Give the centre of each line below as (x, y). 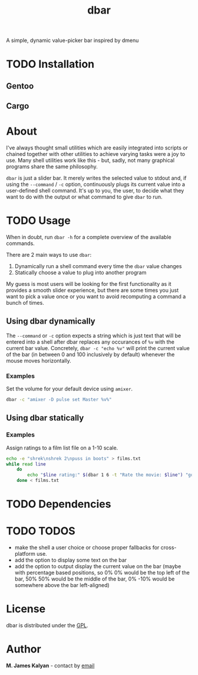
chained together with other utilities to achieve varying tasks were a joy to (96, 154)
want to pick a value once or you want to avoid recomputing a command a (96, 296)
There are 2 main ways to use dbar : (49, 255)
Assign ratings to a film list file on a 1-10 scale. (62, 448)
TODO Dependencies (59, 504)
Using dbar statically (45, 418)
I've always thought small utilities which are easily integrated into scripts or (97, 148)
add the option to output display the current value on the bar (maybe (98, 566)
